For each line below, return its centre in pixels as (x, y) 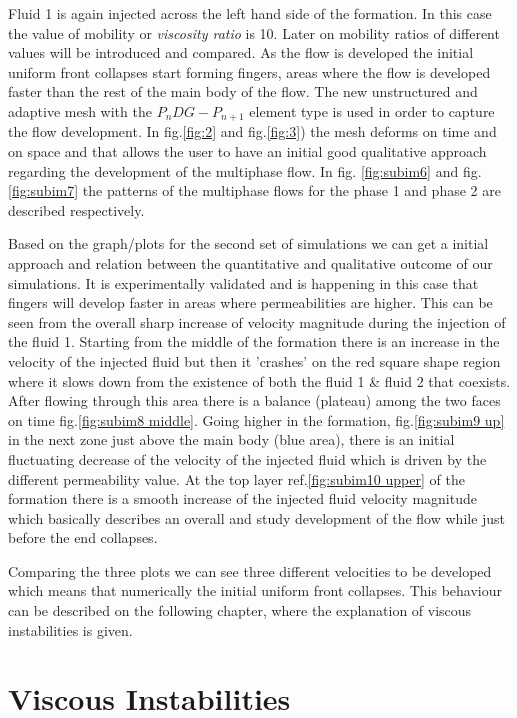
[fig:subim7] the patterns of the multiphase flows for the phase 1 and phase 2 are (254, 190)
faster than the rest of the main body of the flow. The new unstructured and (243, 91)
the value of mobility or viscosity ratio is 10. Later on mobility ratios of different (254, 32)
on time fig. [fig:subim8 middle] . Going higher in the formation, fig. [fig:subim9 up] (256, 419)
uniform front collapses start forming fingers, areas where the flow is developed (249, 71)
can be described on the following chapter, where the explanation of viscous (240, 610)
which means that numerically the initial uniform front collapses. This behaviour (255, 590)
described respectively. (76, 209)
